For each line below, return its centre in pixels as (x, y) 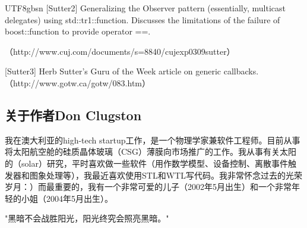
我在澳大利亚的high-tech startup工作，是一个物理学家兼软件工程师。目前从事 (153, 140)
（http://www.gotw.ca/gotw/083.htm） (77, 82)
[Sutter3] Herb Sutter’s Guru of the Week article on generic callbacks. (132, 71)
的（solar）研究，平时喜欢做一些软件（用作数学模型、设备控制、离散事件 (146, 163)
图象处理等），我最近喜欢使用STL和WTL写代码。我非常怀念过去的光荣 (166, 175)
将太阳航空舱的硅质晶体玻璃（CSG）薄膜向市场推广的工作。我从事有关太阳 (151, 152)
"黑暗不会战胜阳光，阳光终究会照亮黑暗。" (87, 218)
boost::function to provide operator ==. (78, 31)
